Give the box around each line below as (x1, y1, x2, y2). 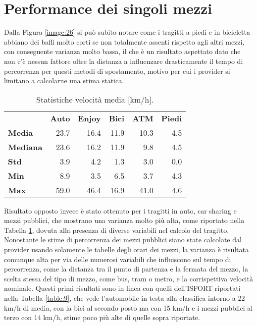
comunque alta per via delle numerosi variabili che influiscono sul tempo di (4, 254, 231, 264)
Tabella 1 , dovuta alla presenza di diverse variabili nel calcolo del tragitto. (4, 224, 229, 235)
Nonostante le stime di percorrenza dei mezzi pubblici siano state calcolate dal (4, 234, 242, 245)
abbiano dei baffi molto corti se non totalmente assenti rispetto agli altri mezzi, (4, 36, 245, 47)
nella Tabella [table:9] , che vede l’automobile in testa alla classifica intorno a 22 (4, 293, 245, 303)
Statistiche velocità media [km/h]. (36, 93, 154, 105)
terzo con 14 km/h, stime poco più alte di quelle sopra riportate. (4, 312, 200, 323)
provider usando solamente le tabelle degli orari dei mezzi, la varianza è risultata (4, 244, 249, 255)
